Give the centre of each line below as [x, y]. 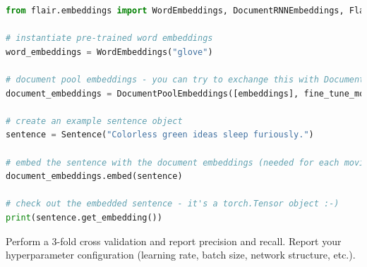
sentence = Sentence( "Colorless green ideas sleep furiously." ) [160, 135]
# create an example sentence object [94, 121]
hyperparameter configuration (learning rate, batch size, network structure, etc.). [181, 255]
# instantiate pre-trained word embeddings [109, 38]
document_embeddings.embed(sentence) [94, 176]
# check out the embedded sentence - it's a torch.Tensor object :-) [173, 204]
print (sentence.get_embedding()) [84, 217]
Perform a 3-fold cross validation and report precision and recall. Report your [174, 241]
